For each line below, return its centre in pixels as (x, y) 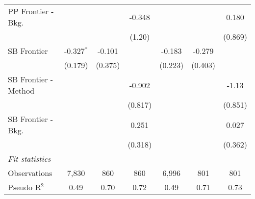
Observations (30, 173)
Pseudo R (25, 187)
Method (21, 90)
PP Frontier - (31, 11)
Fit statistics (29, 159)
